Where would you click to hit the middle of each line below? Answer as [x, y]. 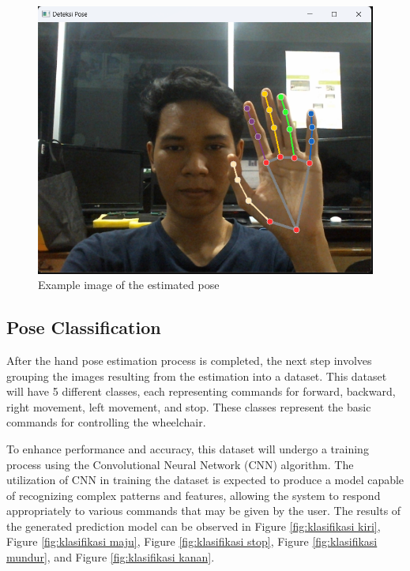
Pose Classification [84, 327]
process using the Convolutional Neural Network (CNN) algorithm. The [180, 464]
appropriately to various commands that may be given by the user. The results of [204, 511]
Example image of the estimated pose [129, 285]
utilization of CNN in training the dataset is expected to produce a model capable [205, 480]
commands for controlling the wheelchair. [106, 422]
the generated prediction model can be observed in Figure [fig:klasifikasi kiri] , [194, 526]
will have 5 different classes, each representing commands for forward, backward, [201, 391]
